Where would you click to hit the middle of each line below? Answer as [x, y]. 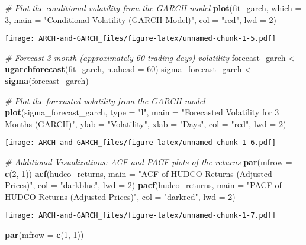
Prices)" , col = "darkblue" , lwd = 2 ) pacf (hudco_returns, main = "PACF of [143, 185]
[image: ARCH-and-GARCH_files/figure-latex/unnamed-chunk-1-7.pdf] [141, 216]
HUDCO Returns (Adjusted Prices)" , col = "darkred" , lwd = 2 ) [120, 196]
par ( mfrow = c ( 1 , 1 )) [44, 235]
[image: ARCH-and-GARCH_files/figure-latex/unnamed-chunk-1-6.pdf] [141, 143]
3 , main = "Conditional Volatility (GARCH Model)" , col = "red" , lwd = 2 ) [141, 19]
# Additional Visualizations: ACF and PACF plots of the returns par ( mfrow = [149, 162]
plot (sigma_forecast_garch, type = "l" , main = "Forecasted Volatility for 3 [142, 112]
